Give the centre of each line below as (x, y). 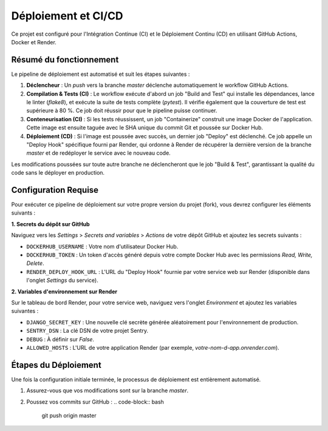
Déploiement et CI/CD (67, 16)
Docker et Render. (34, 42)
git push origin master (69, 415)
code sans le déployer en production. (58, 173)
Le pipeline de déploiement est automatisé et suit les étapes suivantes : (101, 74)
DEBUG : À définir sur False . (60, 339)
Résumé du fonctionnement (65, 60)
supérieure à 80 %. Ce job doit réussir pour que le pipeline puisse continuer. (122, 111)
